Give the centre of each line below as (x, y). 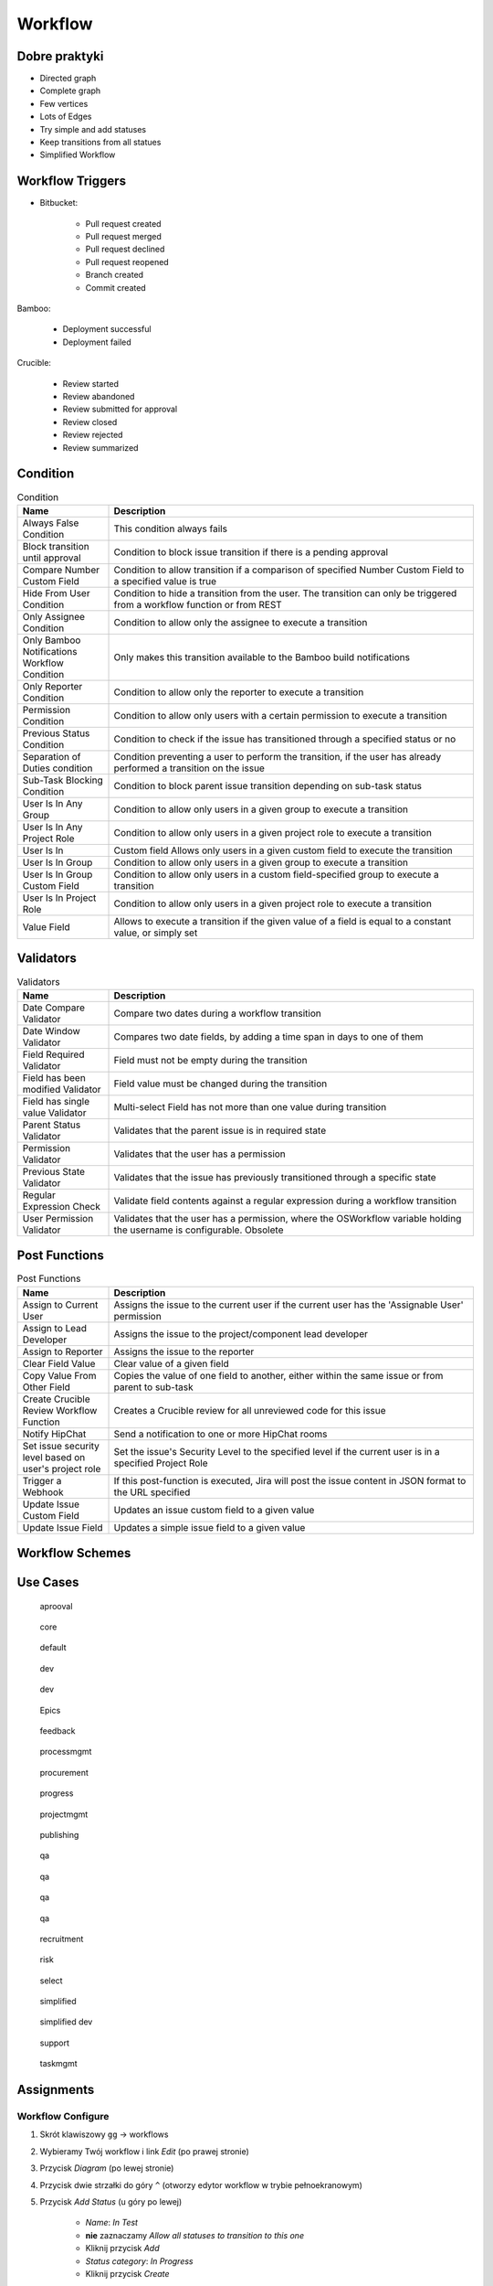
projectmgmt (64, 1814)
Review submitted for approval (120, 409)
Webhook (43, 1492)
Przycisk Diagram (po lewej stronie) (107, 2168)
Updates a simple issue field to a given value (210, 1527)
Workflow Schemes (74, 1553)
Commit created (115, 287)
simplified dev (66, 2022)
